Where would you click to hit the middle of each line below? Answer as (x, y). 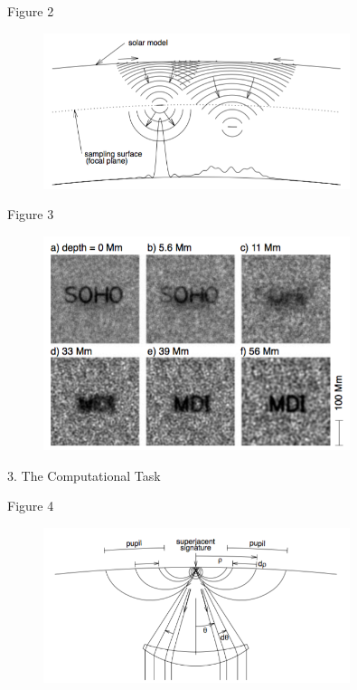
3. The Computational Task (84, 475)
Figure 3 (31, 214)
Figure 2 (31, 11)
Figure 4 (31, 506)
